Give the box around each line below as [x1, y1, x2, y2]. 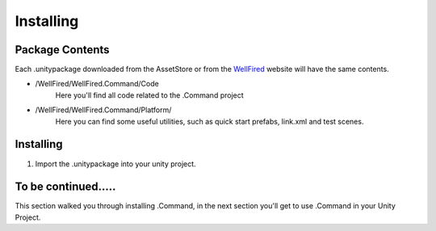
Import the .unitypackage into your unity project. [35, 158, 197, 169]
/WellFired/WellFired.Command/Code [35, 79, 159, 89]
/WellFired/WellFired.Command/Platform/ [35, 105, 172, 115]
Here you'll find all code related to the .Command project [55, 90, 244, 100]
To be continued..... [15, 180, 116, 194]
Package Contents [15, 43, 110, 57]
